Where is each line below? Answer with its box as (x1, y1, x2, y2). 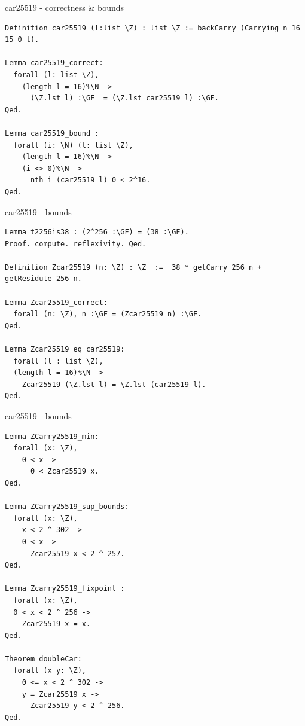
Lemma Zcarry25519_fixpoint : (5, 584, 125, 593)
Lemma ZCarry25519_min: (5, 432, 99, 441)
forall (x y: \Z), (13, 666, 87, 675)
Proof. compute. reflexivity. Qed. (5, 239, 147, 248)
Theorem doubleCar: (5, 654, 82, 663)
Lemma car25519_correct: (5, 59, 103, 68)
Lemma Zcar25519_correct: (5, 298, 108, 307)
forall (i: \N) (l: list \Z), (13, 141, 133, 150)
